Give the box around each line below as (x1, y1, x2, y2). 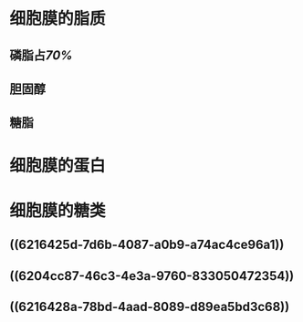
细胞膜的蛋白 (9, 155, 107, 176)
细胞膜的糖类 (9, 200, 107, 221)
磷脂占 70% (9, 47, 73, 63)
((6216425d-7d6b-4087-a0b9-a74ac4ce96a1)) (9, 237, 285, 253)
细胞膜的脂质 (9, 8, 107, 29)
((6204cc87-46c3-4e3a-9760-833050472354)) (9, 268, 295, 284)
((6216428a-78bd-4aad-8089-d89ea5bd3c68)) (9, 298, 290, 315)
